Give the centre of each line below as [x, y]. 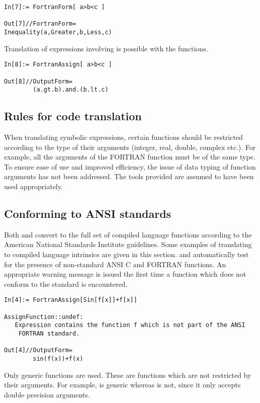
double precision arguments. [47, 394]
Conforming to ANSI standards [88, 213]
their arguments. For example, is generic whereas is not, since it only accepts [122, 385]
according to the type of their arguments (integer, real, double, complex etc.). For [130, 147]
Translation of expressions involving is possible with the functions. [106, 48]
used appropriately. [33, 186]
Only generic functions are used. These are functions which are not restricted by [128, 375]
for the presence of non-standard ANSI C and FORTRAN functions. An [115, 264]
